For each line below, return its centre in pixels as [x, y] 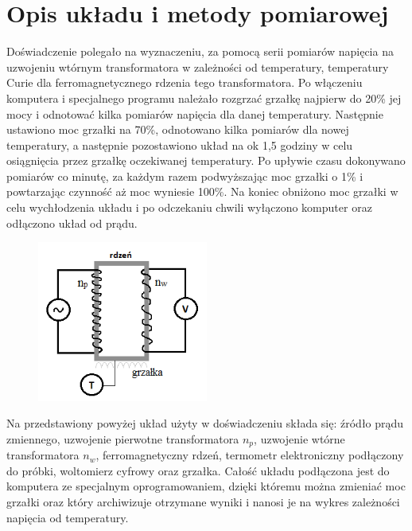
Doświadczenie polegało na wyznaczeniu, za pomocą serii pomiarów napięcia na [200, 51]
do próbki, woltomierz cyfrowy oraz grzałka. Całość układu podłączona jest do [198, 470]
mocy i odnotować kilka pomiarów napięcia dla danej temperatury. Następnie [195, 113]
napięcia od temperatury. [68, 517]
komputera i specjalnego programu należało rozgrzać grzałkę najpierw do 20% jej [204, 98]
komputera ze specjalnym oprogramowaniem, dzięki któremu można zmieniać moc [206, 486]
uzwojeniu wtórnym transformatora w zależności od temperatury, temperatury [198, 66]
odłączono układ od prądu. [72, 223]
